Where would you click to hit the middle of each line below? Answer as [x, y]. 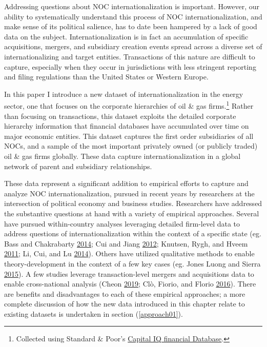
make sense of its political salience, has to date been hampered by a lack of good [131, 26]
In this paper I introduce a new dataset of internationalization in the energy [124, 94]
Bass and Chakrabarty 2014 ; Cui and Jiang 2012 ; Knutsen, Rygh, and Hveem [126, 243]
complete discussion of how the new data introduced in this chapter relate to [125, 304]
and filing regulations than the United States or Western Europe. [106, 77]
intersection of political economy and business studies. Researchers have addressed [133, 203]
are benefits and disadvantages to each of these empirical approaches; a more [125, 293]
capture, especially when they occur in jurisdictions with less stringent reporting [130, 66]
